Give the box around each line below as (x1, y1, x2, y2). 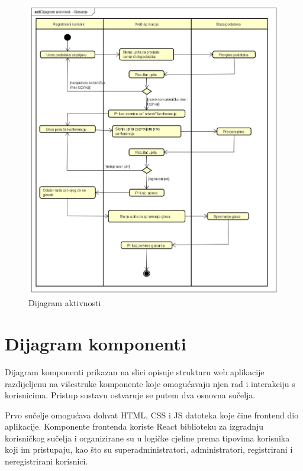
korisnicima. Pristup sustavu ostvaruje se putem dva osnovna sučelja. (5, 389, 256, 401)
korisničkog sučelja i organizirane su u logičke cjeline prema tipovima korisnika (5, 431, 290, 444)
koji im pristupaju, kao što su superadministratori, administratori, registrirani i (5, 443, 293, 456)
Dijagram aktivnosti (28, 297, 101, 309)
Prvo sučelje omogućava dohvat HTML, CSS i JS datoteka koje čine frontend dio (5, 408, 299, 421)
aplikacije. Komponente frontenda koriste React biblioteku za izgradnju (5, 420, 264, 433)
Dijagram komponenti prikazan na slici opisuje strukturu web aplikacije (5, 365, 265, 378)
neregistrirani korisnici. (5, 455, 88, 467)
